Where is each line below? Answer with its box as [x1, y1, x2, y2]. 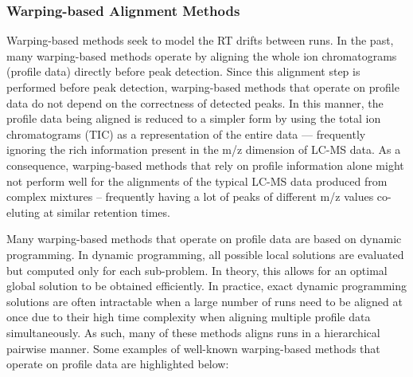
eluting [6, 203, 41, 220]
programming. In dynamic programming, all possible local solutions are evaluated [6, 245, 404, 262]
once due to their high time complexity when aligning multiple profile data [6, 308, 371, 325]
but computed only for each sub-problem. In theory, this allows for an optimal [6, 261, 388, 278]
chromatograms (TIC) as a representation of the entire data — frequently [6, 125, 366, 142]
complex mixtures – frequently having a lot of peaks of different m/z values [6, 188, 374, 205]
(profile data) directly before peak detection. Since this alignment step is [6, 63, 360, 80]
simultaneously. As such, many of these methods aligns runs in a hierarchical [6, 324, 380, 340]
